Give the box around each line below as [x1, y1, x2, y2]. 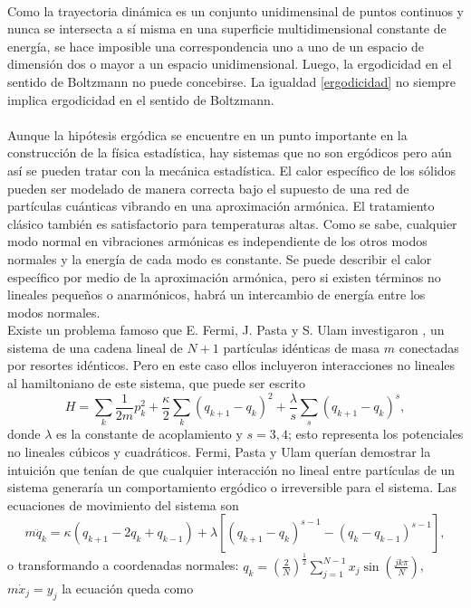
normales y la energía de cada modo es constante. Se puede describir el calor [7, 249, 432, 268]
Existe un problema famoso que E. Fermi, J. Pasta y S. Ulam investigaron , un [7, 320, 445, 339]
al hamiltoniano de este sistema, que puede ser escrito [7, 374, 306, 393]
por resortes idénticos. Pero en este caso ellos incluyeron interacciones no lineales [7, 356, 456, 375]
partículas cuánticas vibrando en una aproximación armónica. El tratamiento [7, 196, 435, 215]
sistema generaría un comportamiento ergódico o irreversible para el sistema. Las [7, 478, 457, 497]
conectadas [399, 337, 459, 356]
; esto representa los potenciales [288, 424, 464, 443]
